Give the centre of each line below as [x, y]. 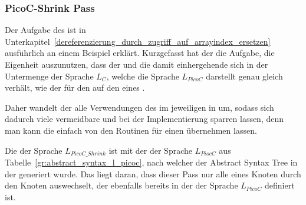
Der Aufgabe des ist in [45, 30]
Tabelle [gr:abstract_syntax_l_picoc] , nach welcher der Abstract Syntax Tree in [151, 162]
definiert [279, 185]
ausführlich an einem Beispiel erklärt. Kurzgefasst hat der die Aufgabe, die [140, 53]
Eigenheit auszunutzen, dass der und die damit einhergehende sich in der [136, 64]
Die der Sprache [34, 150]
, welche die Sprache [143, 76]
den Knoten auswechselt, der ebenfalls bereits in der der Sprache [121, 185]
